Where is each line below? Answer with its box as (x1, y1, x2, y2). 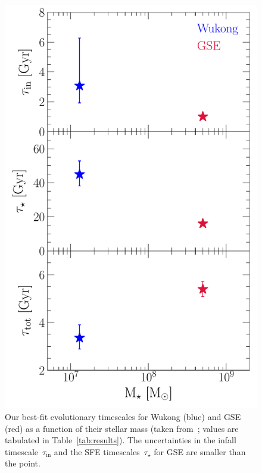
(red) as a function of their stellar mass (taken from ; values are (5, 422, 239, 434)
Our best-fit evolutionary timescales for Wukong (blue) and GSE (5, 410, 241, 422)
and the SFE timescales (54, 445, 140, 458)
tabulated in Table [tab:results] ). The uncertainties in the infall (5, 434, 236, 446)
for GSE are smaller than (154, 445, 246, 458)
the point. (5, 457, 40, 469)
